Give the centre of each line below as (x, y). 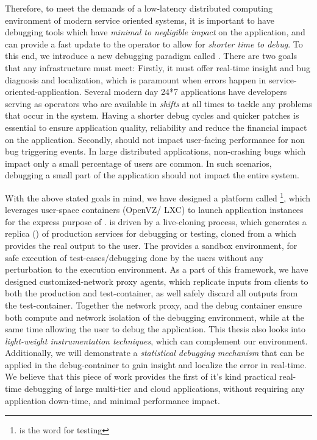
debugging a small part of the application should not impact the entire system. (152, 175)
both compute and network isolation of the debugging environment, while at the (155, 317)
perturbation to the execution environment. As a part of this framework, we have (157, 269)
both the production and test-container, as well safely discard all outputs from (151, 293)
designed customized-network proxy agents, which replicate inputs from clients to (157, 281)
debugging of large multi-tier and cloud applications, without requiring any (164, 389)
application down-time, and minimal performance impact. (112, 400)
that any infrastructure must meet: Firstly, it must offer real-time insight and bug (158, 67)
